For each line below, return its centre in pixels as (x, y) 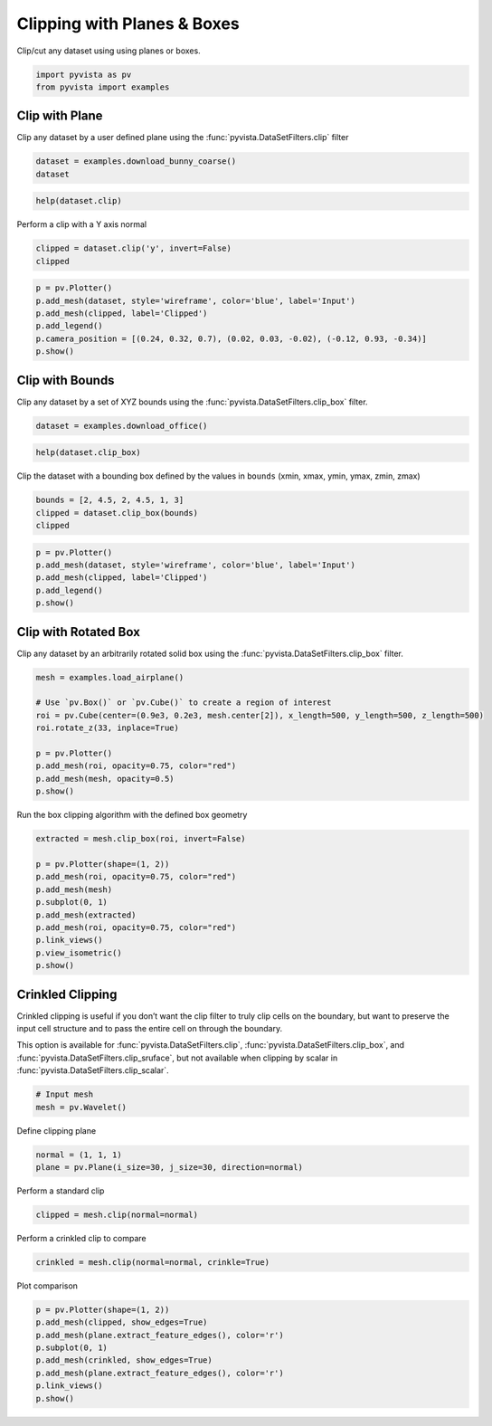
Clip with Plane (60, 116)
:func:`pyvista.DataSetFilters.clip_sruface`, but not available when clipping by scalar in (177, 1058)
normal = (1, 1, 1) (79, 1155)
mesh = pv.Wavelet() (81, 1107)
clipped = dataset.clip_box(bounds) (117, 513)
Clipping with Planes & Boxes (128, 24)
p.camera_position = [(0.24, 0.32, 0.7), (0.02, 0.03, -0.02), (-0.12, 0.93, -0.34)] (231, 338)
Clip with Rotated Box (78, 632)
